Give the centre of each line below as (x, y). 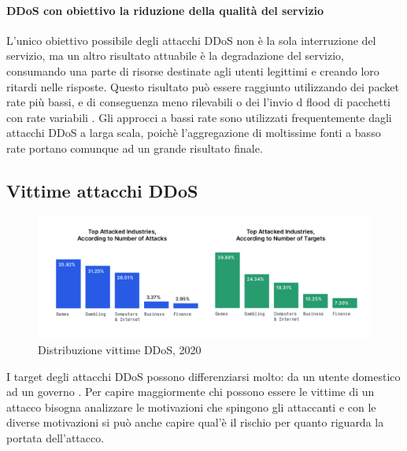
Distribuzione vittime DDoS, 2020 (120, 350)
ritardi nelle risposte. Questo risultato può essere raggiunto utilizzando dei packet (203, 86)
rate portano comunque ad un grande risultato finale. (135, 148)
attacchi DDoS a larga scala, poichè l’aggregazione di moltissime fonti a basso (194, 133)
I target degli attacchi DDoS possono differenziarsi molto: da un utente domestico (203, 376)
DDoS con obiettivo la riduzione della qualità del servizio (165, 10)
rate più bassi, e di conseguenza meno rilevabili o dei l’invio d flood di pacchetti (198, 102)
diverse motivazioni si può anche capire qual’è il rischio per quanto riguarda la (195, 422)
